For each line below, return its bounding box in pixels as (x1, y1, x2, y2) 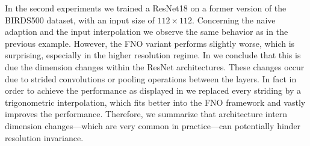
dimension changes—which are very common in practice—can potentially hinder (5, 119, 301, 132)
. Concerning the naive (192, 13, 276, 26)
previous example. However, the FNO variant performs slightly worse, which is (5, 37, 295, 49)
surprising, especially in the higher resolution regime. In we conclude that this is (5, 49, 301, 61)
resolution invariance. (5, 131, 84, 144)
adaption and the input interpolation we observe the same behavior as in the (5, 25, 288, 38)
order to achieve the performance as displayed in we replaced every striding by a (5, 84, 302, 97)
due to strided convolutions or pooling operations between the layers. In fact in (5, 72, 297, 85)
